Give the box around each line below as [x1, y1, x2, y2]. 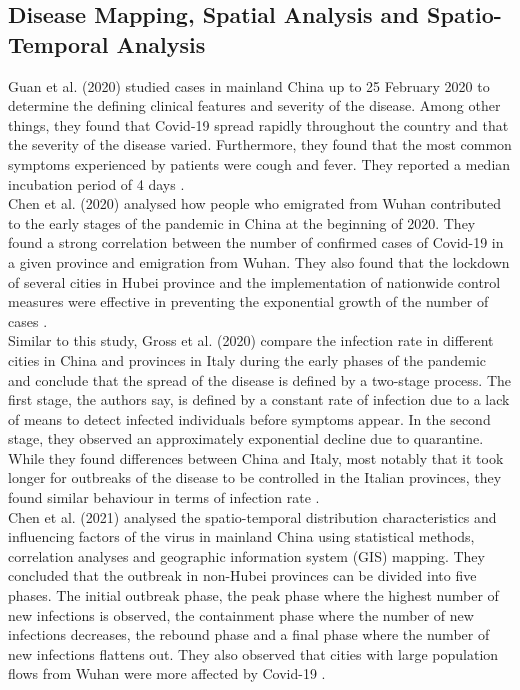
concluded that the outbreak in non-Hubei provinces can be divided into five [8, 565, 477, 586]
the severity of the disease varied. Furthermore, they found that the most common [8, 134, 512, 155]
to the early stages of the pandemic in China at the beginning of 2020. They [8, 212, 476, 233]
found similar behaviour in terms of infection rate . [8, 487, 320, 508]
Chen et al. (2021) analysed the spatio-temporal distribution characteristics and [8, 506, 497, 527]
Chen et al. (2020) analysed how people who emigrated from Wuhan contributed [8, 193, 501, 214]
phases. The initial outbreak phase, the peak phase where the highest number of [8, 585, 499, 606]
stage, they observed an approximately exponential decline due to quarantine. [8, 428, 484, 449]
